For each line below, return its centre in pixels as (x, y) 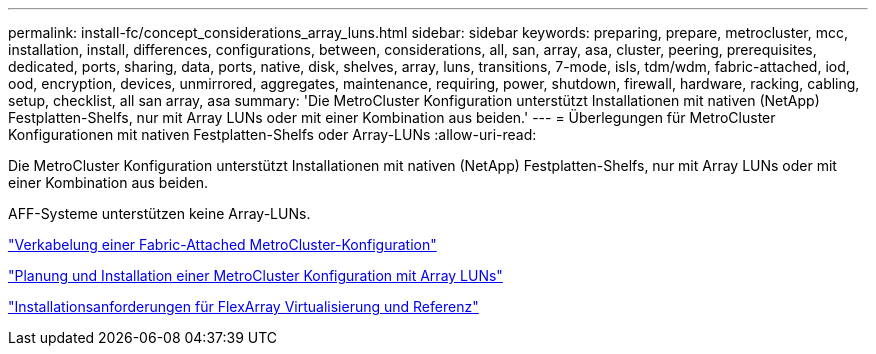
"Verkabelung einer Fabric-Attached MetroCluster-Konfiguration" (222, 244)
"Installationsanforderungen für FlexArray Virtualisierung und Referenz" (243, 306)
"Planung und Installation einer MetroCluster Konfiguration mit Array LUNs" (255, 275)
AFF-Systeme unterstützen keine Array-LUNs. (159, 213)
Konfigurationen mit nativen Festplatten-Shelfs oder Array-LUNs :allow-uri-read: (272, 134)
